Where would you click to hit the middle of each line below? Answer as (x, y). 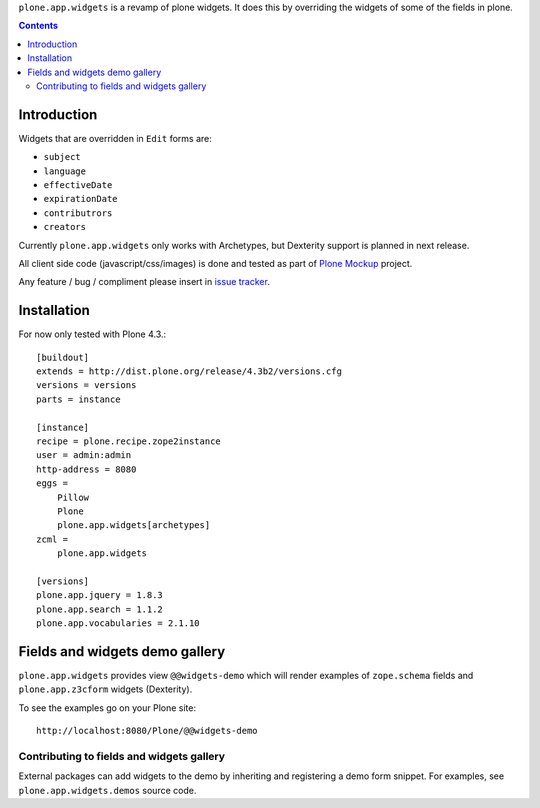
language (65, 171)
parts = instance (78, 399)
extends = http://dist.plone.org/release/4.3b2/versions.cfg (189, 371)
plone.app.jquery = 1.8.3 (100, 595)
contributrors (78, 213)
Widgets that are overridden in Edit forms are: (115, 138)
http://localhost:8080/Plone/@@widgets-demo (147, 731)
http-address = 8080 (86, 469)
